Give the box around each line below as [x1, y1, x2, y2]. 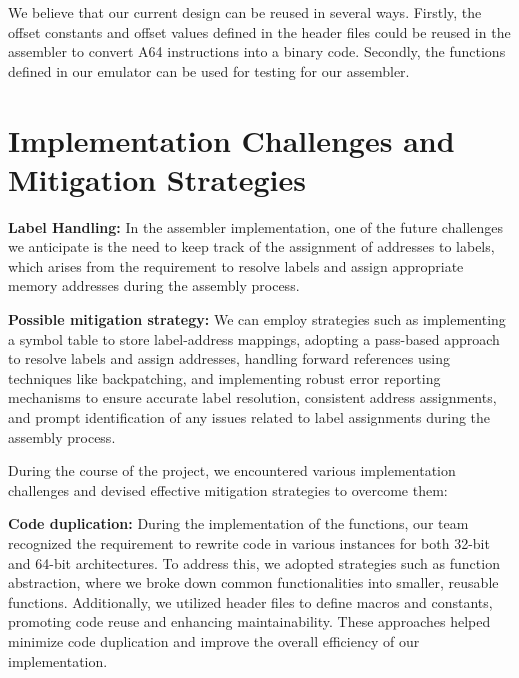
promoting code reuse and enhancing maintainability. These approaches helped [8, 611, 491, 632]
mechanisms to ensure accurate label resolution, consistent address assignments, [8, 387, 497, 408]
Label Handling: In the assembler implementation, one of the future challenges [8, 216, 503, 237]
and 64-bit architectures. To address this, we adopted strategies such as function [8, 552, 500, 573]
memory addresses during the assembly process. [8, 275, 300, 296]
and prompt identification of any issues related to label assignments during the [8, 407, 491, 428]
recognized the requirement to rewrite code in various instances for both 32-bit [8, 533, 490, 553]
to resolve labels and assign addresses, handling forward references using [8, 348, 450, 369]
